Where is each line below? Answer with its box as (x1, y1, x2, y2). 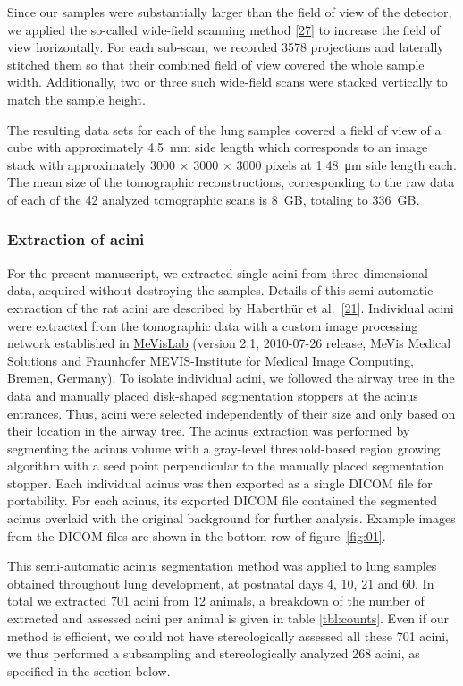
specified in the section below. (7, 661, 171, 680)
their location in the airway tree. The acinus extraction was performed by (7, 421, 410, 440)
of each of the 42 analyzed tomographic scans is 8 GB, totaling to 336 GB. (7, 190, 420, 208)
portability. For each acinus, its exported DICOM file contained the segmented (7, 491, 438, 510)
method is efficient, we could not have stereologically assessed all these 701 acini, (7, 626, 449, 645)
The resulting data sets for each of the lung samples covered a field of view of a (7, 120, 442, 139)
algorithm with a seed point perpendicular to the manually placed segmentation (7, 456, 445, 475)
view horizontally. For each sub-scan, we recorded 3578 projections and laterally (7, 38, 444, 56)
